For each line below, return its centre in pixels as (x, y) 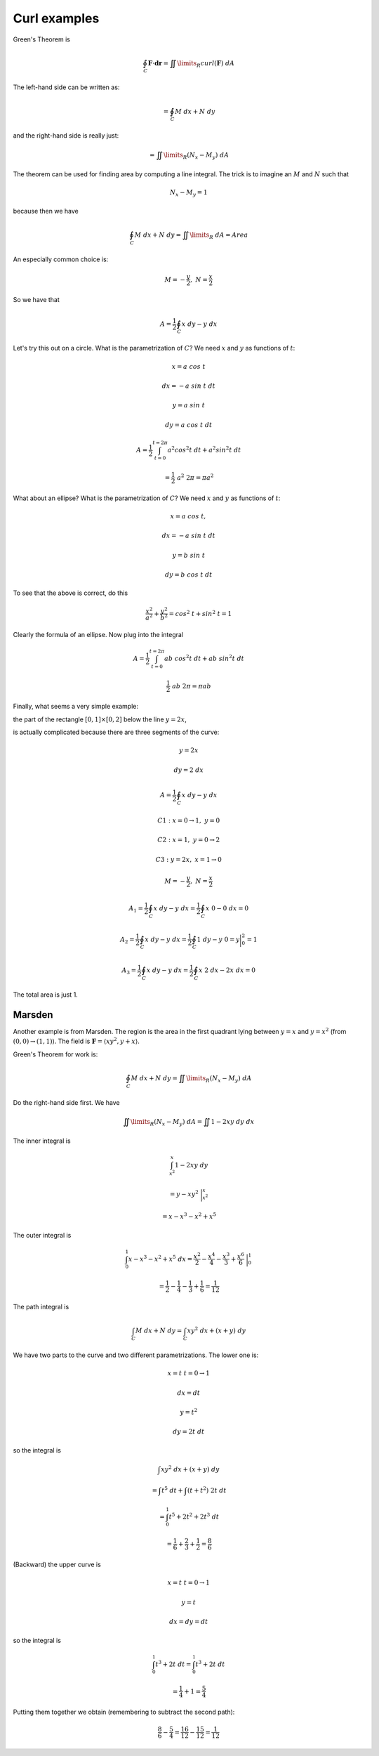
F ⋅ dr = (158, 63)
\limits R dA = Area (219, 235)
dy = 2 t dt (189, 1432)
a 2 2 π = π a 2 (195, 477)
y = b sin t (189, 555)
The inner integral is (42, 1141)
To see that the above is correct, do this (71, 593)
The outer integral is (42, 1235)
